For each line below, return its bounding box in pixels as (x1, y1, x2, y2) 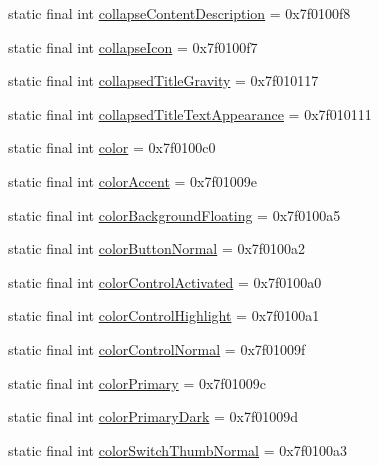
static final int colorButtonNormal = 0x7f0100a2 (8, 238, 306, 259)
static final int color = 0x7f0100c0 (8, 137, 216, 158)
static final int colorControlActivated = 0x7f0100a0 (8, 271, 322, 292)
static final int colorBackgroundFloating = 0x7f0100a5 (8, 204, 341, 225)
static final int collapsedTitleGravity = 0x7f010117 (8, 70, 319, 91)
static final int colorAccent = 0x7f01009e (8, 170, 258, 191)
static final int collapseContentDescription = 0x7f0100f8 (8, 3, 351, 23)
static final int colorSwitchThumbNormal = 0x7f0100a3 (8, 439, 347, 460)
